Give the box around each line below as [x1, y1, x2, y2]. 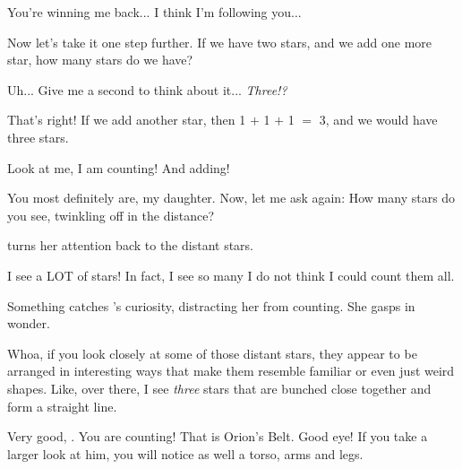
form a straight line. [7, 396, 117, 415]
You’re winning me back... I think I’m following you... [7, 3, 302, 21]
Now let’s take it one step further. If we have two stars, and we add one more [7, 32, 432, 51]
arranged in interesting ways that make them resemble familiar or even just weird [7, 361, 455, 380]
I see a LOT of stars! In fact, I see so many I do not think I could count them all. [7, 265, 455, 284]
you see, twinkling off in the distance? [7, 205, 215, 224]
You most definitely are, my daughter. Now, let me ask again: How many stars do [7, 188, 456, 207]
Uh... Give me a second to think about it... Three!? [7, 80, 287, 99]
